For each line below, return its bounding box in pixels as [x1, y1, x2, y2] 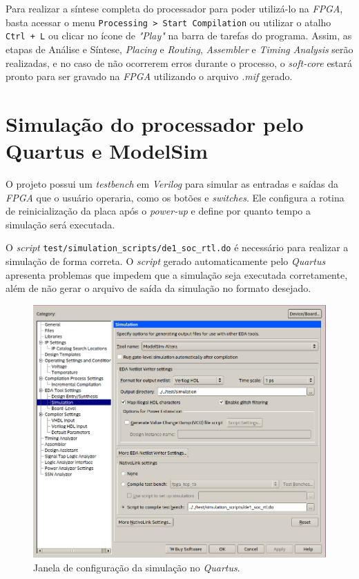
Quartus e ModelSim [6, 137, 208, 165]
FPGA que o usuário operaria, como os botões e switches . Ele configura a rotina [6, 190, 345, 204]
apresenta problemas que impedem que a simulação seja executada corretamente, [6, 267, 348, 282]
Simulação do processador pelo [6, 109, 304, 137]
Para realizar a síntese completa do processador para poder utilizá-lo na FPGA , [6, 1, 343, 15]
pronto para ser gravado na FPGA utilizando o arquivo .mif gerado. [6, 69, 293, 84]
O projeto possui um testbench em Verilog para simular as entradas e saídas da [6, 177, 339, 190]
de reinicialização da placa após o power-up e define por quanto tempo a [6, 204, 311, 218]
